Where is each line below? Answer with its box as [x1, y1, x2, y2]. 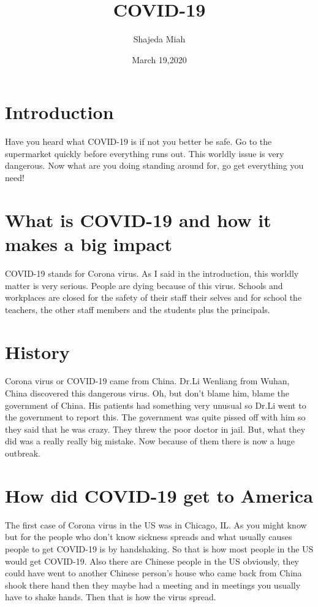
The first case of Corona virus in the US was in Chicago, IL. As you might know [5, 518, 307, 531]
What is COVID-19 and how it [5, 207, 271, 232]
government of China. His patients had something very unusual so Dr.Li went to [5, 398, 306, 411]
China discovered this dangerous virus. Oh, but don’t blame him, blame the [5, 387, 290, 400]
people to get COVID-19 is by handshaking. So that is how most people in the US [5, 542, 314, 555]
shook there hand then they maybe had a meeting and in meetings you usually [5, 578, 301, 591]
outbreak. [5, 447, 41, 459]
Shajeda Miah [133, 33, 186, 45]
